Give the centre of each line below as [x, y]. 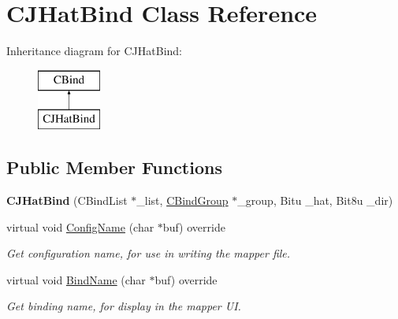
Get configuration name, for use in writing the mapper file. [149, 253]
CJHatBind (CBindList [67, 200]
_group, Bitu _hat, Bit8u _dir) [315, 200]
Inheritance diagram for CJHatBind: [94, 51]
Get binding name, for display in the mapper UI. [124, 306]
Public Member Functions [114, 167]
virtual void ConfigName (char [80, 226]
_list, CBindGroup [182, 200]
